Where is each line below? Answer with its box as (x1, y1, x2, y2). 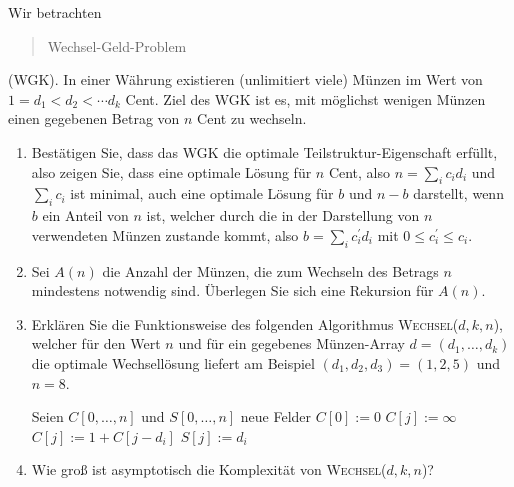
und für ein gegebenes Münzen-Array (178, 333, 405, 354)
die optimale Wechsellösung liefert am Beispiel (31, 352, 315, 373)
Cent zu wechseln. (197, 108, 307, 129)
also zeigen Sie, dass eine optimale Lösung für (31, 161, 312, 182)
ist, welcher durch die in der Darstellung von (146, 205, 420, 226)
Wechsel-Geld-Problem (47, 35, 187, 56)
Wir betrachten (8, 2, 102, 22)
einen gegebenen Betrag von (8, 108, 180, 129)
